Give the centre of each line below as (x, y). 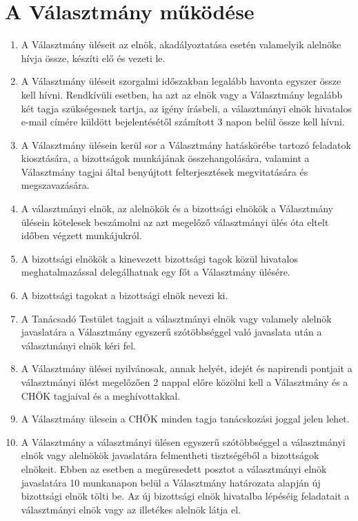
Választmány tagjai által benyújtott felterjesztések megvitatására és (165, 171)
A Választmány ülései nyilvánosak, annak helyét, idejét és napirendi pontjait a (187, 368)
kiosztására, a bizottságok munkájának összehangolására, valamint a (165, 158)
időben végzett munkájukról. (81, 235)
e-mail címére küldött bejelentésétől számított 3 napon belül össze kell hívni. (183, 122)
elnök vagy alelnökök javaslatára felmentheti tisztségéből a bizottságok (170, 455)
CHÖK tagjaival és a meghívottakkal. (101, 395)
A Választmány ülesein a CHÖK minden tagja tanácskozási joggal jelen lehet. (185, 419)
